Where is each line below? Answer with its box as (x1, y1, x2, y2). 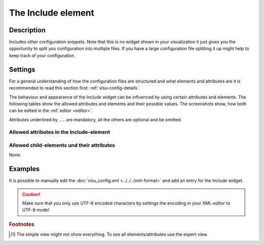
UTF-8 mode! (22, 207, 50, 213)
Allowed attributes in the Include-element (9, 129, 110, 135)
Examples (9, 165, 40, 173)
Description (9, 26, 46, 34)
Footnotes (9, 221, 35, 227)
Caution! (22, 191, 41, 197)
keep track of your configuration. (9, 52, 76, 58)
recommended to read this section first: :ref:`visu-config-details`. (9, 85, 140, 91)
